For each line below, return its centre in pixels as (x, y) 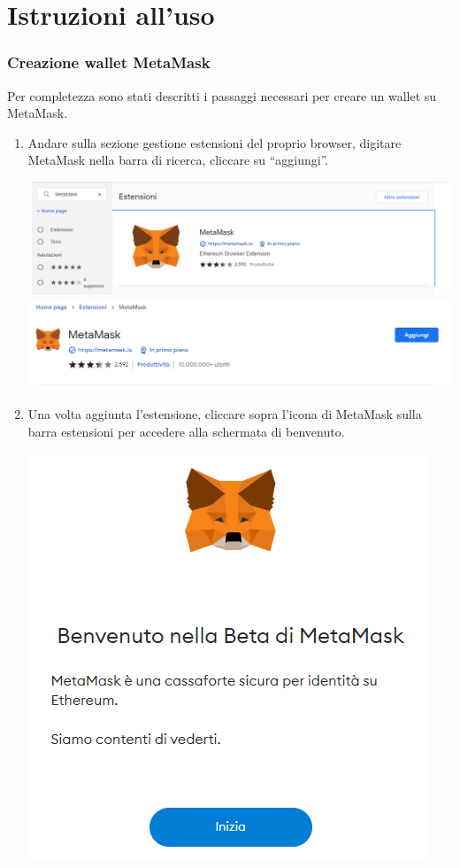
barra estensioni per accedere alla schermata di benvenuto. (186, 431)
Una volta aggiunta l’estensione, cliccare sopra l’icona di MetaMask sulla (225, 414)
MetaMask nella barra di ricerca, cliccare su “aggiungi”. (178, 160)
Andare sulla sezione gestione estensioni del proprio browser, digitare (215, 142)
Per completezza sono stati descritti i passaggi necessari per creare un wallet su (222, 95)
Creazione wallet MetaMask (109, 62)
